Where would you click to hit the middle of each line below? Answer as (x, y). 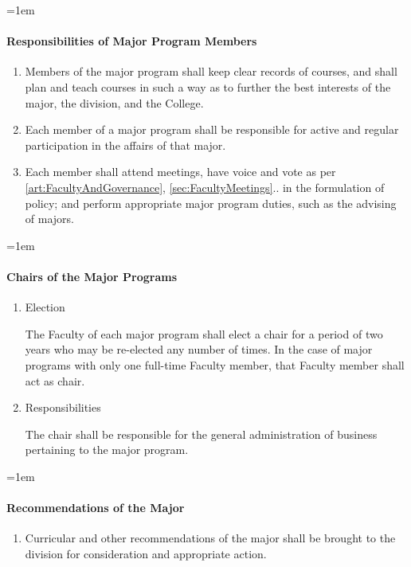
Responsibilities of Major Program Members (132, 41)
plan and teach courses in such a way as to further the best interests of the (208, 86)
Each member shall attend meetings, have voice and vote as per (180, 172)
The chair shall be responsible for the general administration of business (201, 434)
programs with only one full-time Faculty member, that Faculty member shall (215, 364)
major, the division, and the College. (114, 102)
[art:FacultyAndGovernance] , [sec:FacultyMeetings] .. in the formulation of (205, 187)
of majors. (49, 219)
